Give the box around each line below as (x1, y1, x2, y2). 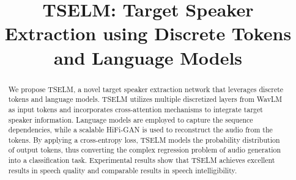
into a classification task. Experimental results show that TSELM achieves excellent (8, 155, 275, 165)
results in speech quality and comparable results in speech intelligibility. (8, 165, 237, 175)
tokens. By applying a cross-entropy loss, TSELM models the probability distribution (8, 134, 280, 145)
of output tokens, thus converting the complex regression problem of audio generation (8, 145, 281, 155)
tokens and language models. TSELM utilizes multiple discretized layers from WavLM (8, 94, 283, 104)
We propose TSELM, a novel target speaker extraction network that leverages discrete (8, 84, 284, 94)
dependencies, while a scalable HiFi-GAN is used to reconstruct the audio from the (8, 124, 273, 135)
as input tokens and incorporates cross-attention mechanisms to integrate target (8, 104, 263, 114)
